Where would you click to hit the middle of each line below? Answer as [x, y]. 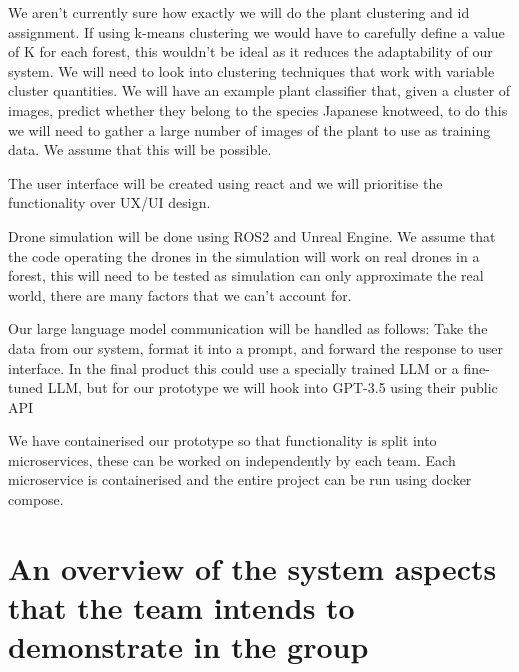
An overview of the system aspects [252, 567]
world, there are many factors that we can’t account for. [180, 294]
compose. [36, 499]
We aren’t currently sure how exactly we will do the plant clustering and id [239, 12]
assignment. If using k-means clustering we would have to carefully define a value [256, 31]
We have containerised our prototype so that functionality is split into [222, 440]
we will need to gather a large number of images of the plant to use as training [249, 129]
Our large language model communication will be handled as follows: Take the [248, 328]
